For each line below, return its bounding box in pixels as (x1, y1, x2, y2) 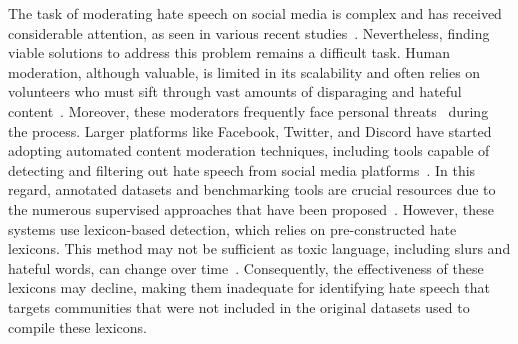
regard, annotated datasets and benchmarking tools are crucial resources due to (8, 179, 496, 200)
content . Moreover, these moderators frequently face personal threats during (8, 100, 489, 121)
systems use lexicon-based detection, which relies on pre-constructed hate (8, 218, 457, 239)
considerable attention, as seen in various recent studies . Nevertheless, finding (8, 22, 490, 43)
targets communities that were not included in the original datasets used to (8, 296, 470, 317)
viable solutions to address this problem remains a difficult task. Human (8, 42, 451, 63)
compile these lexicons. (8, 316, 147, 337)
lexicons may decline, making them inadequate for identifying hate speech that (8, 277, 491, 298)
